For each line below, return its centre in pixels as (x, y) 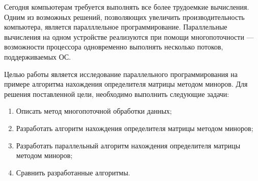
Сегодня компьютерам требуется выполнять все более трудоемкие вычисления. (127, 7)
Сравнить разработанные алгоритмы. (73, 172)
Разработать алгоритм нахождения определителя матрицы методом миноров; (135, 128)
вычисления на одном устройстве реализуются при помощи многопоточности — (129, 36)
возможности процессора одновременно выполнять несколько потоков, (114, 47)
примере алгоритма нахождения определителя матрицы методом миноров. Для (126, 84)
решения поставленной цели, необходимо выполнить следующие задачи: (117, 94)
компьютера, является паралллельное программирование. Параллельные (116, 27)
